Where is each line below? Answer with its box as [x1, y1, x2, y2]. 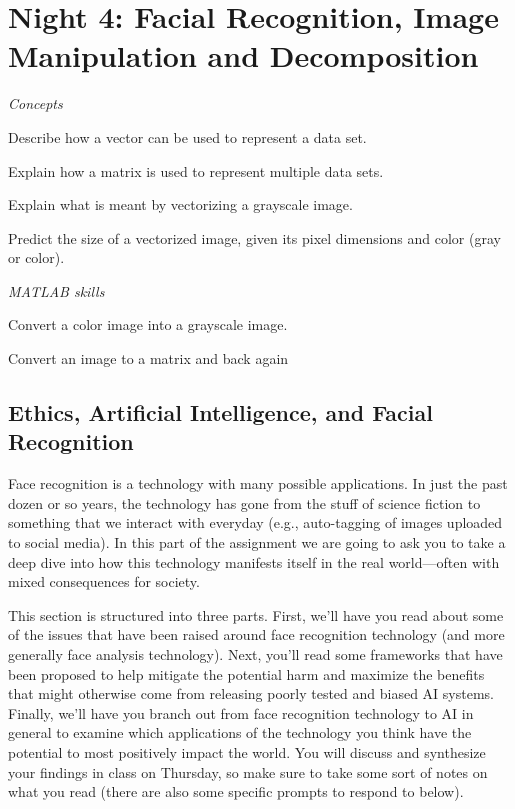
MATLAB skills [8, 280, 105, 301]
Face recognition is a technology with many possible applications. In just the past [8, 473, 508, 494]
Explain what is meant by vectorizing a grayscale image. [8, 194, 353, 215]
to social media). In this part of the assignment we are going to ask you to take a [8, 532, 506, 553]
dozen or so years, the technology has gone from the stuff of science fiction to [8, 492, 481, 513]
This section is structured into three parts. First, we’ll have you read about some [8, 604, 504, 625]
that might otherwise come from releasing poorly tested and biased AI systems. [8, 683, 494, 704]
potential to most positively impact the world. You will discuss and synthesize [8, 741, 486, 762]
